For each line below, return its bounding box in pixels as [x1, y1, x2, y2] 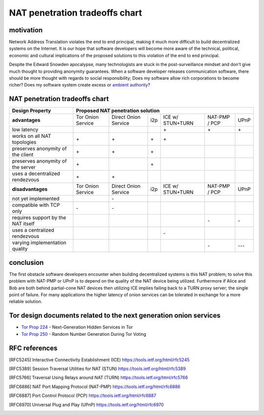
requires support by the [12, 214, 66, 221]
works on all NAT [12, 132, 51, 139]
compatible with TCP [12, 202, 60, 209]
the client [12, 152, 34, 158]
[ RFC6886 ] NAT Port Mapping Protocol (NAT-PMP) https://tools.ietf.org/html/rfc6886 [9, 384, 180, 390]
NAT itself [12, 220, 35, 227]
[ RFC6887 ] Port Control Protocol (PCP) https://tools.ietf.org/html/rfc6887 [9, 393, 156, 398]
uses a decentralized [12, 170, 61, 177]
